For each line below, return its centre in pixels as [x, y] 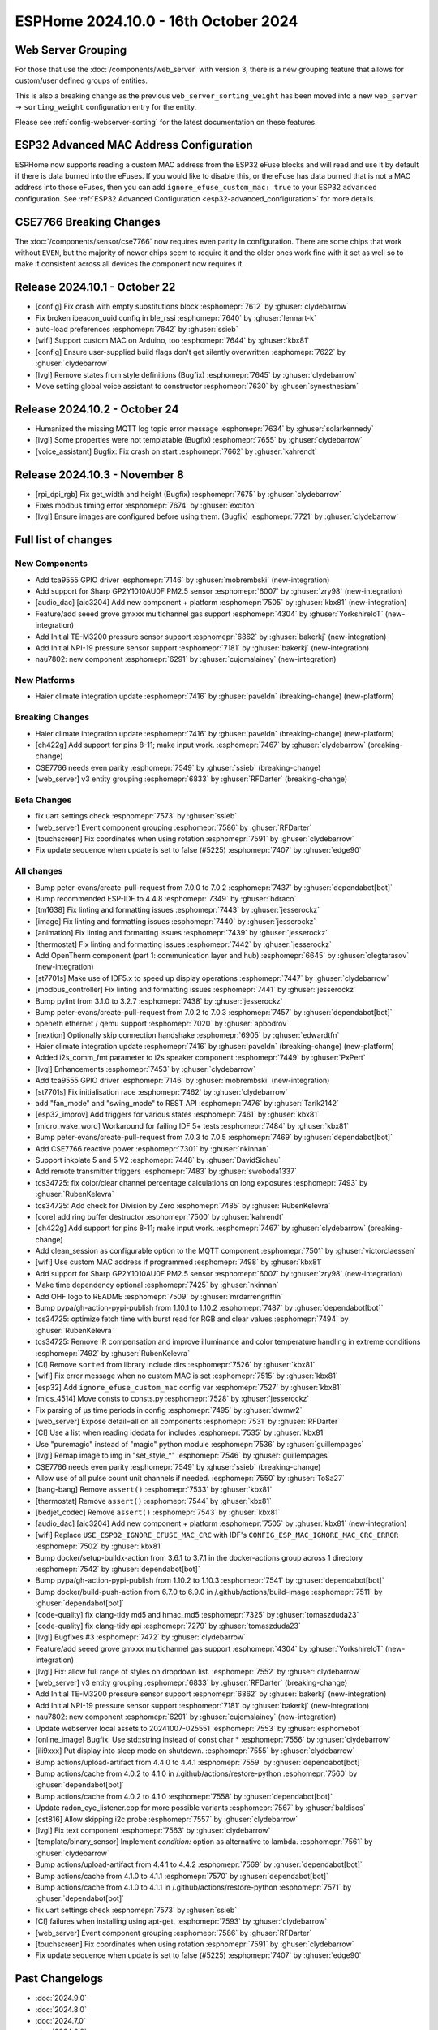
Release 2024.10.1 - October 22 [95, 287]
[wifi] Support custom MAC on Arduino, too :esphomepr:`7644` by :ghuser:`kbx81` [172, 340]
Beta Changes [43, 800]
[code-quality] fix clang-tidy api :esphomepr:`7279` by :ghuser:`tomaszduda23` [168, 1626]
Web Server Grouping [71, 50]
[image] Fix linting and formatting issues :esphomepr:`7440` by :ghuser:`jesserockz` [176, 921]
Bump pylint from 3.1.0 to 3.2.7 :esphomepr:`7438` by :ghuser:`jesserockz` [159, 1001]
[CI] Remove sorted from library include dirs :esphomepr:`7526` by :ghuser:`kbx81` [175, 1365]
